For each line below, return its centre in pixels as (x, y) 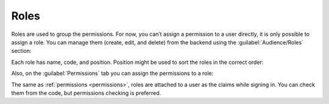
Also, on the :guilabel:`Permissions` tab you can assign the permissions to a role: (112, 74)
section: (21, 51)
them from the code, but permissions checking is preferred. (86, 93)
